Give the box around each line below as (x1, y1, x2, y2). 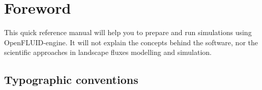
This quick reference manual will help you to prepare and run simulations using (4, 27, 252, 38)
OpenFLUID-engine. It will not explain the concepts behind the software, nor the (4, 37, 258, 47)
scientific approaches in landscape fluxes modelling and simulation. (4, 47, 212, 57)
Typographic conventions (4, 72, 138, 87)
